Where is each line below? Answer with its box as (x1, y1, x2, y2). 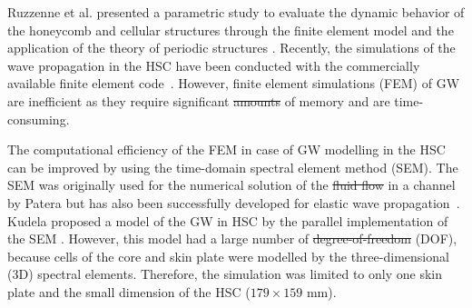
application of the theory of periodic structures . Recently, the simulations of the (7, 38, 456, 57)
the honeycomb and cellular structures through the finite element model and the (7, 20, 454, 39)
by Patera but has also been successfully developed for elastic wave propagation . (7, 193, 460, 212)
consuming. (7, 109, 70, 128)
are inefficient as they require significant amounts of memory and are (7, 91, 390, 110)
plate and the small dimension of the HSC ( (7, 282, 251, 301)
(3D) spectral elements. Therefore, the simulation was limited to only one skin (7, 264, 442, 283)
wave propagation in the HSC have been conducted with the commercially (7, 55, 420, 75)
